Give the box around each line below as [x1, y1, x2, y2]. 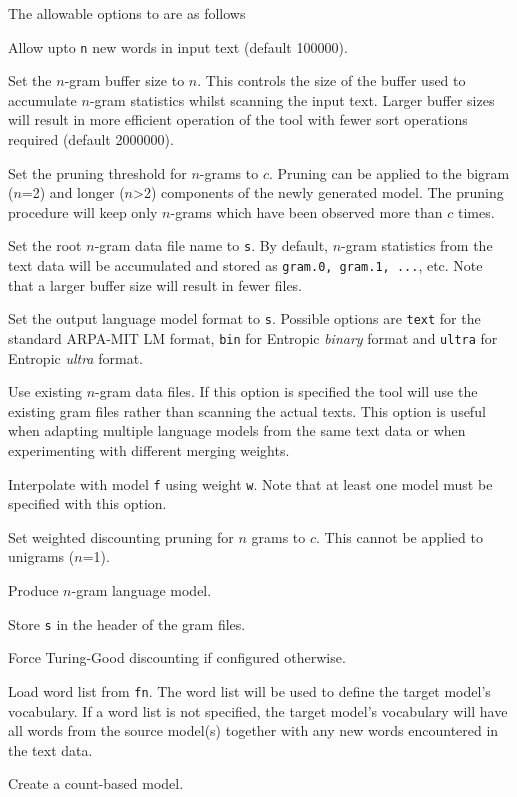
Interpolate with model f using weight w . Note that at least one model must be [8, 473, 493, 494]
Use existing [8, 381, 83, 402]
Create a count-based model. [8, 773, 184, 794]
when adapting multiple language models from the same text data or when [8, 420, 466, 441]
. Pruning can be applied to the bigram [268, 162, 510, 183]
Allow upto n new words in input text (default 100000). [8, 36, 348, 57]
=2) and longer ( [21, 182, 125, 203]
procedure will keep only [8, 201, 158, 222]
